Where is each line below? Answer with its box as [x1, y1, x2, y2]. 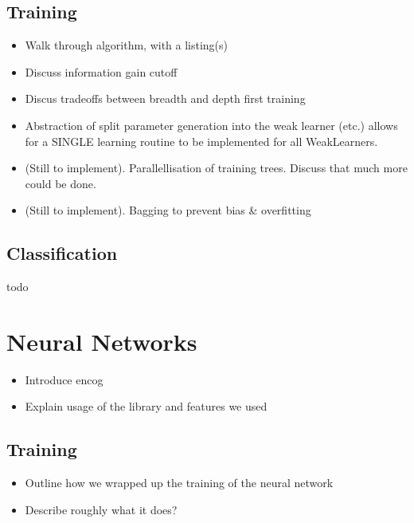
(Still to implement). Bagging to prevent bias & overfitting [25, 202, 311, 218]
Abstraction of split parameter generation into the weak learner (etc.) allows [25, 116, 398, 133]
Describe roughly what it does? [25, 501, 178, 517]
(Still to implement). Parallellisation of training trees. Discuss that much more [25, 159, 408, 176]
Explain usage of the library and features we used [25, 398, 268, 415]
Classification [6, 241, 118, 265]
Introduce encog [25, 371, 103, 387]
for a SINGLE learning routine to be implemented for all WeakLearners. [25, 132, 378, 149]
